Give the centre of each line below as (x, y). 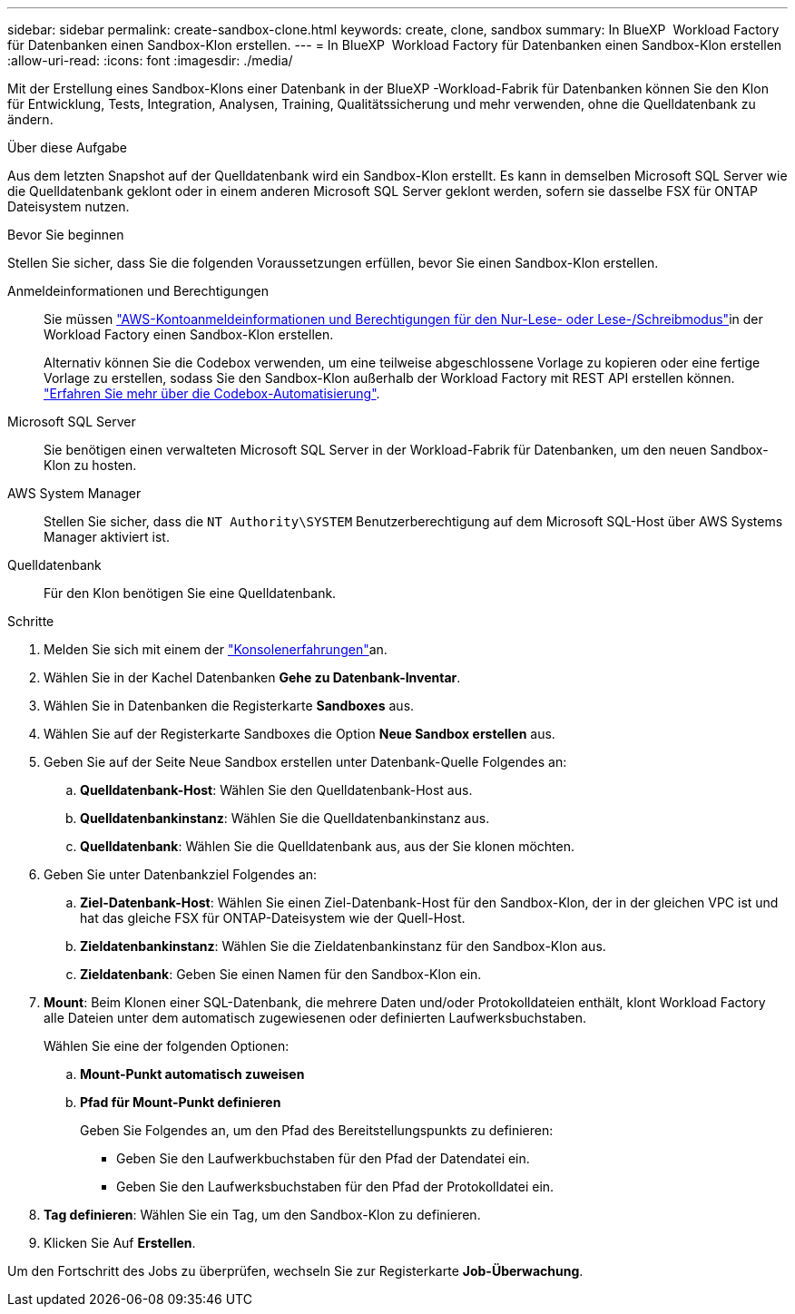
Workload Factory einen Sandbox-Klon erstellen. (189, 334)
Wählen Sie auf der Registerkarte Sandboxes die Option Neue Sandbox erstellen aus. (299, 734)
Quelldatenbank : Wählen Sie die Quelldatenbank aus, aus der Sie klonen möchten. (327, 846)
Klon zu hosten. (90, 465)
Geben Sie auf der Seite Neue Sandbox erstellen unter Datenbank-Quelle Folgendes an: (305, 762)
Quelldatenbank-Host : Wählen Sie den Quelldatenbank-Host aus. (276, 790)
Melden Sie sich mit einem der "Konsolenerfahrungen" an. (216, 649)
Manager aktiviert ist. (107, 537)
